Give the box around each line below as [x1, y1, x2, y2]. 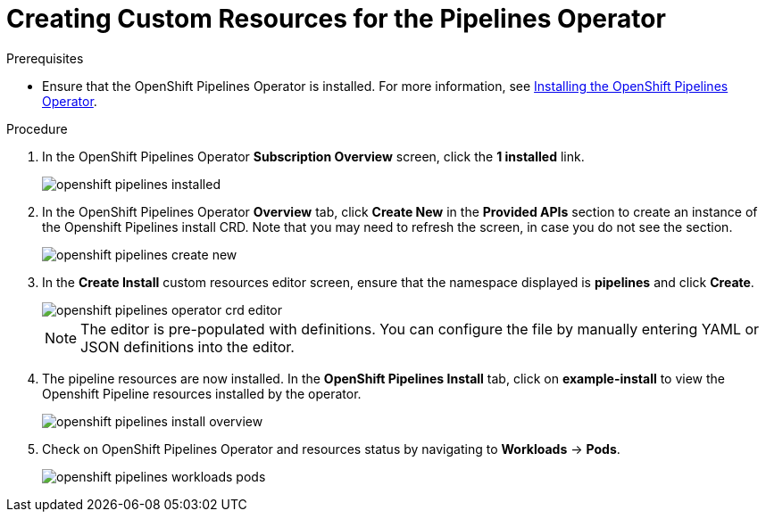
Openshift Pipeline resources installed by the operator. [42, 385, 362, 401]
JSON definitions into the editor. [80, 337, 295, 356]
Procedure [6, 120, 68, 136]
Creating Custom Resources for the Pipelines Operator [6, 4, 666, 34]
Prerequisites [6, 50, 84, 66]
